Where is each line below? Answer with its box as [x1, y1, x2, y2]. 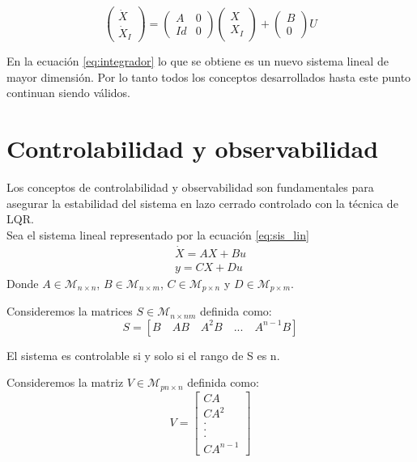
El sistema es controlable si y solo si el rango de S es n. [6, 346, 280, 363]
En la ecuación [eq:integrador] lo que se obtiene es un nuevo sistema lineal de [6, 53, 389, 70]
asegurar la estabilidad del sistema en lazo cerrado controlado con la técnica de [6, 194, 398, 211]
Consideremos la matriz [6, 374, 124, 391]
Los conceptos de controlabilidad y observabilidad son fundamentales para [6, 178, 374, 195]
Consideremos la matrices [6, 303, 133, 320]
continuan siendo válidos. [6, 84, 131, 101]
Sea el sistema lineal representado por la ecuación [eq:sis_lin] [6, 226, 309, 243]
